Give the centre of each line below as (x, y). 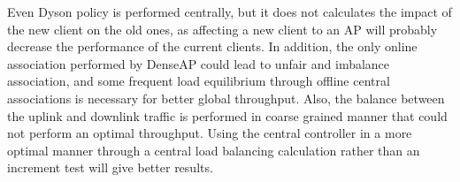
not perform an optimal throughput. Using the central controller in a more (210, 133)
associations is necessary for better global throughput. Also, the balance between (226, 98)
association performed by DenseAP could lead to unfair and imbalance (199, 63)
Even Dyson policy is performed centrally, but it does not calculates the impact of (230, 11)
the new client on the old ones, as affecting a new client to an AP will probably (222, 29)
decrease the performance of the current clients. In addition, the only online (212, 46)
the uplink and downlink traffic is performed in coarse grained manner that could (227, 115)
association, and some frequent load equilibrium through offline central (199, 81)
